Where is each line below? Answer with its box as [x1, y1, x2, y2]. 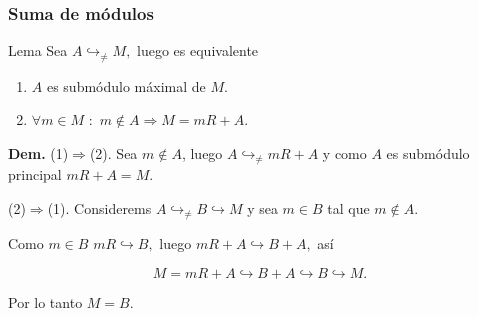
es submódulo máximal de [46, 75, 206, 96]
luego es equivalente [137, 40, 259, 61]
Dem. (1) [8, 142, 69, 163]
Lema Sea [8, 40, 68, 61]
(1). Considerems [47, 197, 152, 218]
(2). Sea [89, 142, 138, 163]
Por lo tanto [8, 291, 83, 312]
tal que [327, 197, 370, 218]
